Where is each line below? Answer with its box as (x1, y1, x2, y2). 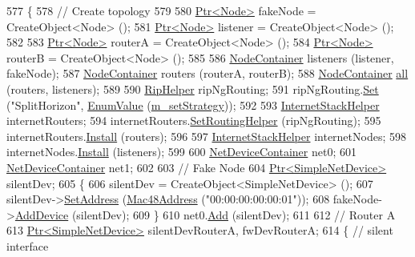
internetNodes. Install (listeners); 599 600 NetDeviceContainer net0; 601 (6, 143, 357, 160)
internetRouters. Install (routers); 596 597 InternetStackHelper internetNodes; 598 (6, 127, 406, 144)
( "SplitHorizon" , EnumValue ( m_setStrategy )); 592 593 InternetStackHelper (6, 96, 380, 113)
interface (6, 237, 49, 254)
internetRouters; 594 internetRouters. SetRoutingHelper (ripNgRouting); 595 (6, 112, 381, 129)
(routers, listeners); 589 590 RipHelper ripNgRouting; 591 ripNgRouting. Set (6, 80, 379, 97)
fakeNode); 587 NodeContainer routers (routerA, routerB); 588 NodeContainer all (6, 65, 409, 82)
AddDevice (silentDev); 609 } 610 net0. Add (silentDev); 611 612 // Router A (14, 206, 396, 223)
